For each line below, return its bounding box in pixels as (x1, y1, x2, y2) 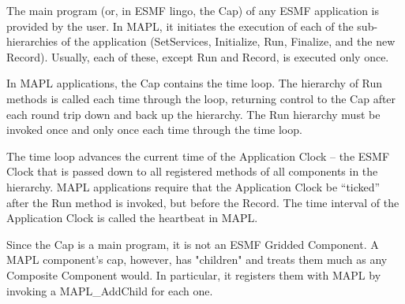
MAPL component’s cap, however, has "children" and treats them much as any (6, 251, 388, 268)
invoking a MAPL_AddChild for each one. (6, 282, 213, 298)
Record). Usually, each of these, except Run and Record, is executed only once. (6, 48, 389, 65)
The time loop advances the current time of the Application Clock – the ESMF (6, 147, 390, 164)
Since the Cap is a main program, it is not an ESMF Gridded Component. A (6, 235, 379, 252)
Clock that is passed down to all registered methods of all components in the (6, 163, 378, 180)
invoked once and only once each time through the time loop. (6, 121, 302, 138)
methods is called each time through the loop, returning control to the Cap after (6, 90, 396, 106)
